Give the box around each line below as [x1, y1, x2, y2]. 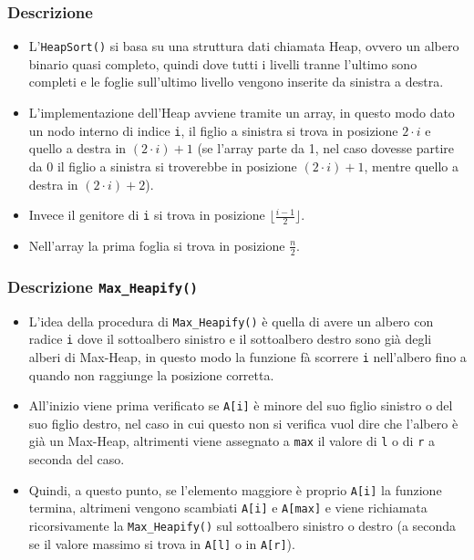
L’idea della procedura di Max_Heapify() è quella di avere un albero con [28, 311, 434, 330]
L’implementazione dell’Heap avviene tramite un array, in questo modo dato [28, 103, 455, 122]
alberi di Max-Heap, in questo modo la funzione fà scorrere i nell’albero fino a [28, 347, 467, 366]
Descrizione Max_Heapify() [7, 275, 198, 297]
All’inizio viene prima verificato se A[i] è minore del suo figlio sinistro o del [28, 396, 453, 415]
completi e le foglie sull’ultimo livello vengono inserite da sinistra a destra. [28, 72, 444, 91]
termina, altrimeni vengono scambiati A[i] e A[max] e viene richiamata [28, 498, 428, 517]
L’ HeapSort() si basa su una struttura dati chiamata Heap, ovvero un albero [28, 36, 459, 56]
